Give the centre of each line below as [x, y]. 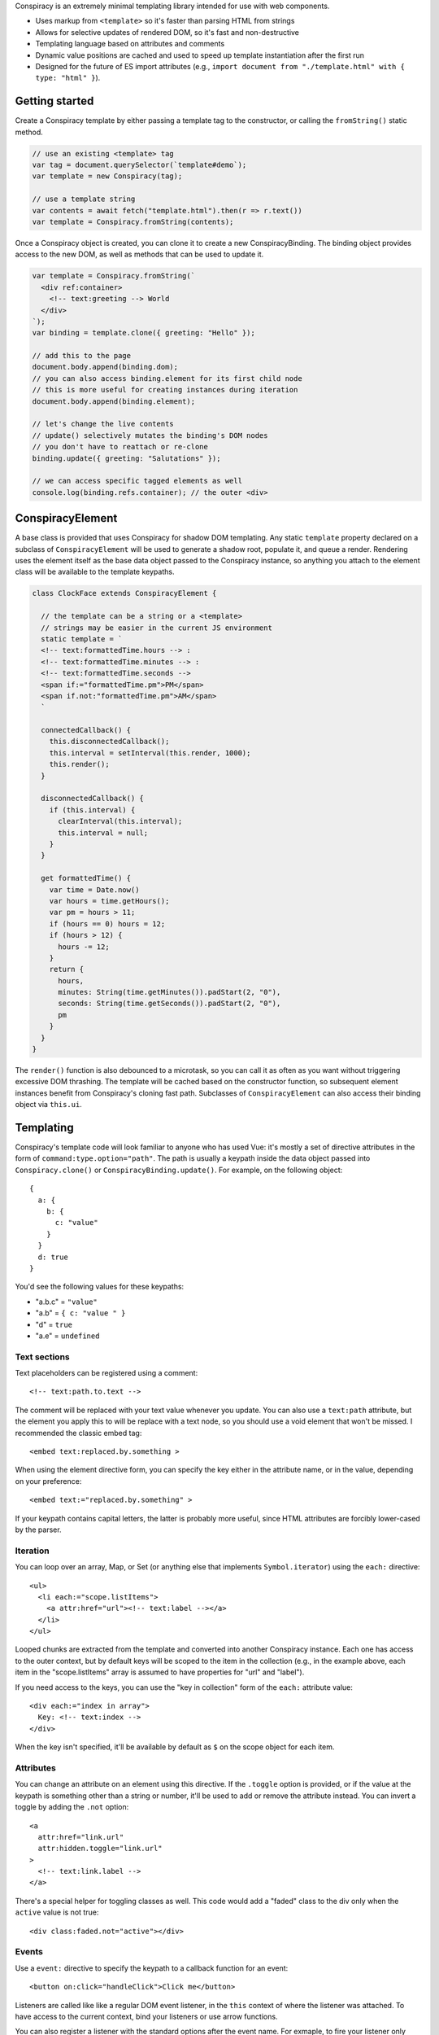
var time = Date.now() [94, 890]
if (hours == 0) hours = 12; [107, 923]
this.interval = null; [103, 833]
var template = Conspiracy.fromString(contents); [133, 221]
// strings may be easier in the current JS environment [156, 628]
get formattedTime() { [86, 878]
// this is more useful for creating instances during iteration [165, 390]
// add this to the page [82, 356]
